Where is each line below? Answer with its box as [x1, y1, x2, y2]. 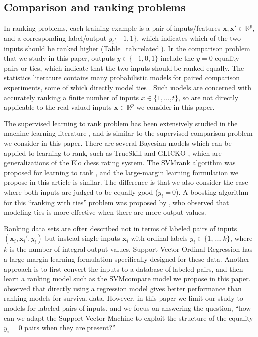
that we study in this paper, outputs [4, 53, 115, 63]
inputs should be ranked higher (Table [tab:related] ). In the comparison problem [4, 43, 250, 53]
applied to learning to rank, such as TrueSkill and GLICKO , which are [4, 147, 222, 158]
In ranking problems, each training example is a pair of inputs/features [4, 23, 221, 33]
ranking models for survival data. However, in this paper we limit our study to [4, 293, 243, 303]
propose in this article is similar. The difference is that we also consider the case [4, 177, 248, 187]
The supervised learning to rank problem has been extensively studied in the [4, 118, 238, 128]
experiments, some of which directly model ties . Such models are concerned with [4, 82, 252, 92]
